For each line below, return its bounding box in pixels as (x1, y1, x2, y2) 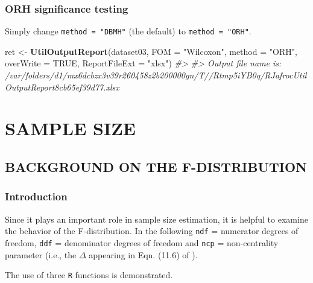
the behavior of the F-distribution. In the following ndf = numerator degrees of (5, 224, 299, 237)
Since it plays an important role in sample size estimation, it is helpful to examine (5, 212, 308, 225)
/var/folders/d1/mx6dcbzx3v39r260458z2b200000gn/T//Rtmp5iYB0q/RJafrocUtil (5, 69, 307, 81)
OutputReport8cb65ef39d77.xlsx (5, 80, 119, 93)
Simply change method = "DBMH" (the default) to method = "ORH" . (5, 25, 251, 37)
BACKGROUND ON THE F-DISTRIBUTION (5, 157, 307, 176)
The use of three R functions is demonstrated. (5, 269, 173, 281)
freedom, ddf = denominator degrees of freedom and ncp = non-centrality (5, 236, 279, 249)
